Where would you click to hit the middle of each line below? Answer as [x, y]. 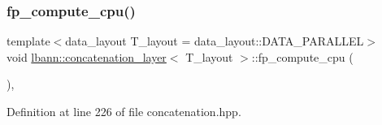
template [28, 41]
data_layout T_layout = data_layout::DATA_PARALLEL [215, 41]
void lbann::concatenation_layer [87, 56]
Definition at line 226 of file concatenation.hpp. [124, 111]
